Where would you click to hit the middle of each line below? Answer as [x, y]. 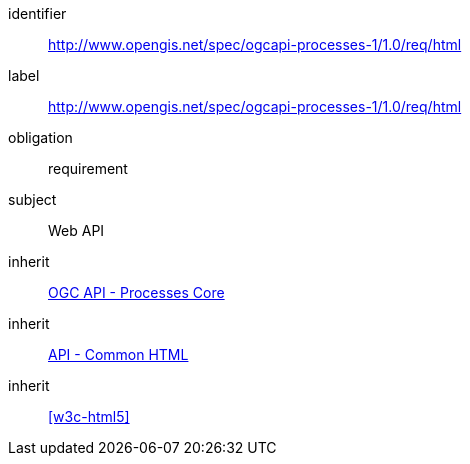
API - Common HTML [118, 354]
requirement [88, 168]
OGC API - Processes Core [136, 292]
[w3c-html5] [89, 416]
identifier [37, 13]
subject [32, 199]
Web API [76, 230]
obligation [40, 137]
